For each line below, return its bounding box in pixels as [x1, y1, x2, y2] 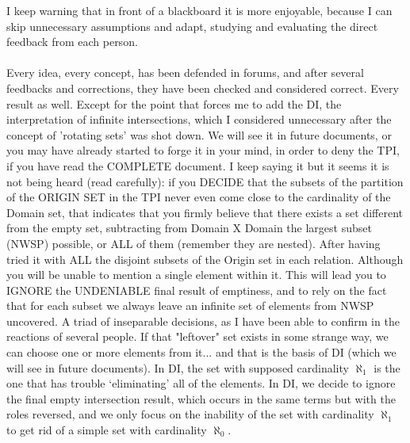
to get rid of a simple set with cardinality [6, 422, 207, 438]
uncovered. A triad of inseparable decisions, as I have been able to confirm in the [6, 312, 400, 329]
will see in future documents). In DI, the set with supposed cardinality [6, 359, 349, 376]
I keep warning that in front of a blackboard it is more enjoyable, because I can [6, 2, 393, 18]
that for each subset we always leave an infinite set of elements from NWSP [6, 297, 374, 314]
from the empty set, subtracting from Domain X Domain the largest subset [6, 220, 372, 236]
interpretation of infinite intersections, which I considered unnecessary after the [6, 111, 392, 128]
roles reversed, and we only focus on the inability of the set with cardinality [6, 406, 374, 422]
